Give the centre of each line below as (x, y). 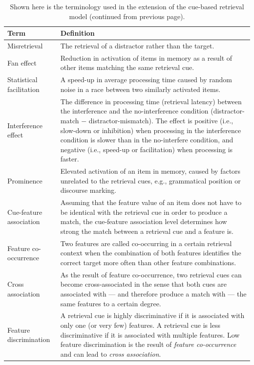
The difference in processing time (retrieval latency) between (151, 101)
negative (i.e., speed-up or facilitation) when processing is (147, 149)
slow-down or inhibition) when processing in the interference (151, 130)
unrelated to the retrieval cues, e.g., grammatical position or (150, 180)
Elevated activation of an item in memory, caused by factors (150, 171)
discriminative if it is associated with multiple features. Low (150, 334)
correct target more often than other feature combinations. (148, 262)
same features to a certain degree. (111, 303)
